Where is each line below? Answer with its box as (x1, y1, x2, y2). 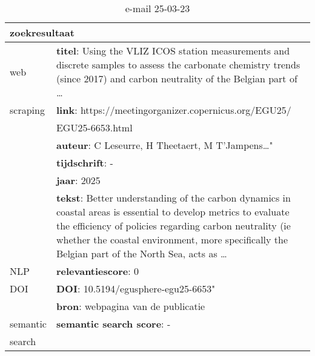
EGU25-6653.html (56, 120, 133, 134)
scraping (10, 103, 45, 117)
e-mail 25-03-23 (125, 1, 190, 15)
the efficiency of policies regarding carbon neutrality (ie (56, 219, 291, 232)
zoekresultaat (10, 25, 75, 39)
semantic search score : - (56, 317, 171, 331)
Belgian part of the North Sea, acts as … (56, 246, 227, 260)
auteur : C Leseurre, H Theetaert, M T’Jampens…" (56, 138, 273, 152)
